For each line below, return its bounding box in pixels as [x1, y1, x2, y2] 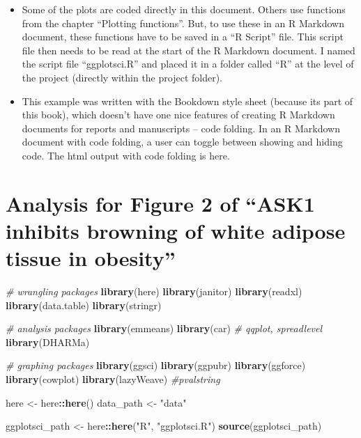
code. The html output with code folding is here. [22, 148, 230, 162]
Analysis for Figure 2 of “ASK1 [6, 189, 315, 217]
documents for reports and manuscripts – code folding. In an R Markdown [22, 120, 340, 135]
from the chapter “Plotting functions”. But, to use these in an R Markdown [22, 15, 344, 30]
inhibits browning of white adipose [6, 216, 346, 244]
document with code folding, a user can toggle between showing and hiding [22, 134, 343, 149]
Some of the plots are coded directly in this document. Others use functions [22, 2, 346, 16]
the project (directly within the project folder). [22, 70, 222, 84]
